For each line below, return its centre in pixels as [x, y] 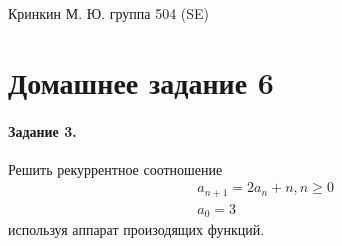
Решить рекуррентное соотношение [115, 168]
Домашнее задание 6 [141, 81]
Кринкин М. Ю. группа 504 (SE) [109, 13]
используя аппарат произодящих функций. [136, 229]
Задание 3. [42, 130]
